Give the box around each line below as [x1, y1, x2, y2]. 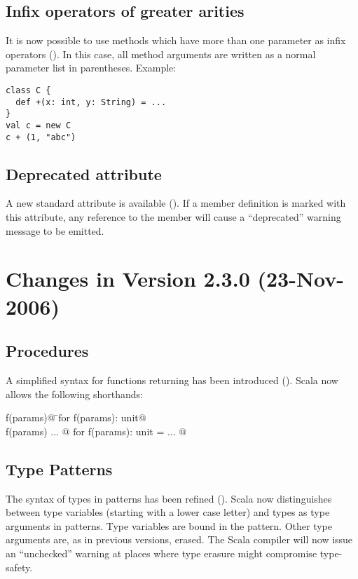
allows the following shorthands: [6, 386, 143, 401]
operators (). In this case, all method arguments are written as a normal [6, 46, 316, 61]
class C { [6, 85, 51, 95]
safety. [6, 559, 33, 574]
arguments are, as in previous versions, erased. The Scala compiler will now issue [6, 532, 353, 547]
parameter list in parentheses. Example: [6, 60, 177, 75]
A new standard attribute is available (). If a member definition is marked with [6, 196, 346, 210]
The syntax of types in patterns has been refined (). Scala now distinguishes [6, 491, 332, 505]
